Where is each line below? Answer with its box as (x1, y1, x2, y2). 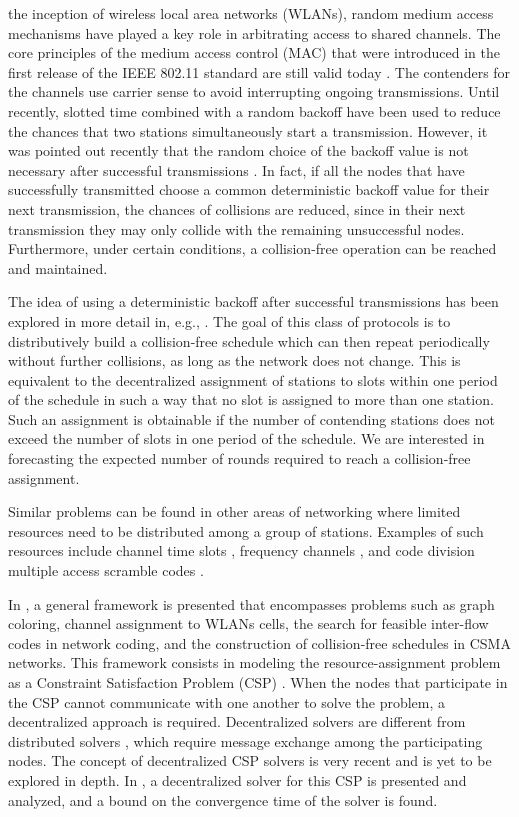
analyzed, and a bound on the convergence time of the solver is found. (8, 789, 438, 810)
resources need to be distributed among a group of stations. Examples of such (8, 520, 484, 541)
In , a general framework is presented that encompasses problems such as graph (8, 593, 495, 614)
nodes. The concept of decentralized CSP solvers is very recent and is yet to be (8, 750, 492, 771)
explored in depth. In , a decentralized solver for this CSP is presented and (8, 769, 467, 790)
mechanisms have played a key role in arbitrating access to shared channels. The (8, 22, 501, 43)
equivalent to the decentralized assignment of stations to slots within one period (8, 369, 498, 390)
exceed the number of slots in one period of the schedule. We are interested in (8, 428, 485, 449)
